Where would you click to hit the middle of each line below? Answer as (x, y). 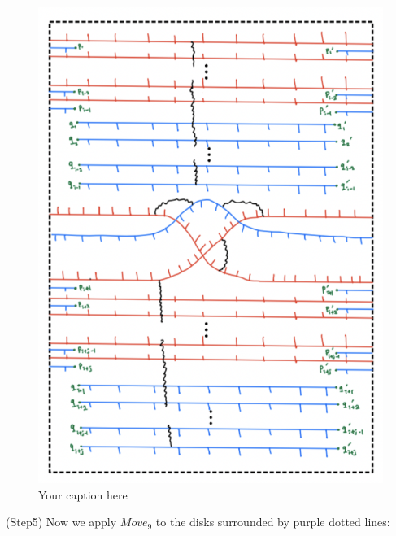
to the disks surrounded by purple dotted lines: (273, 522)
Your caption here (83, 494)
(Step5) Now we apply (61, 522)
